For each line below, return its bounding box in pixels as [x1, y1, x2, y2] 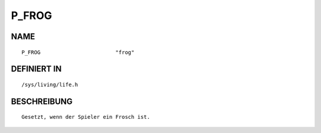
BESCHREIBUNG [11, 96, 73, 106]
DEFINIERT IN [11, 64, 62, 74]
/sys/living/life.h [21, 81, 78, 88]
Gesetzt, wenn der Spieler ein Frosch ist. [21, 113, 150, 121]
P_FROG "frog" [21, 49, 135, 56]
